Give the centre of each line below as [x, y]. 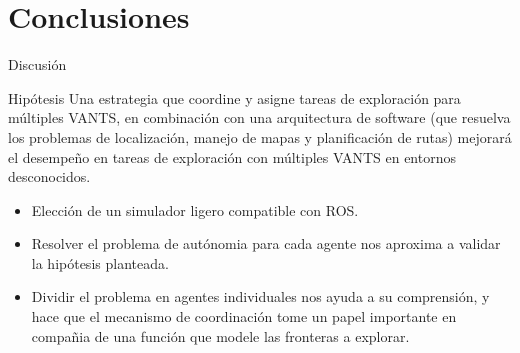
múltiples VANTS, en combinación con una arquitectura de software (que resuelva [259, 117]
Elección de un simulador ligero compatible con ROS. [195, 209]
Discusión [37, 64]
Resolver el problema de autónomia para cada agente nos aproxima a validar [266, 243]
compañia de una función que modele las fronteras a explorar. [220, 335]
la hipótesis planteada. [100, 262]
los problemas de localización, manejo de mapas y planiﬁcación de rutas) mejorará [260, 136]
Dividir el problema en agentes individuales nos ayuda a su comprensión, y [260, 296]
